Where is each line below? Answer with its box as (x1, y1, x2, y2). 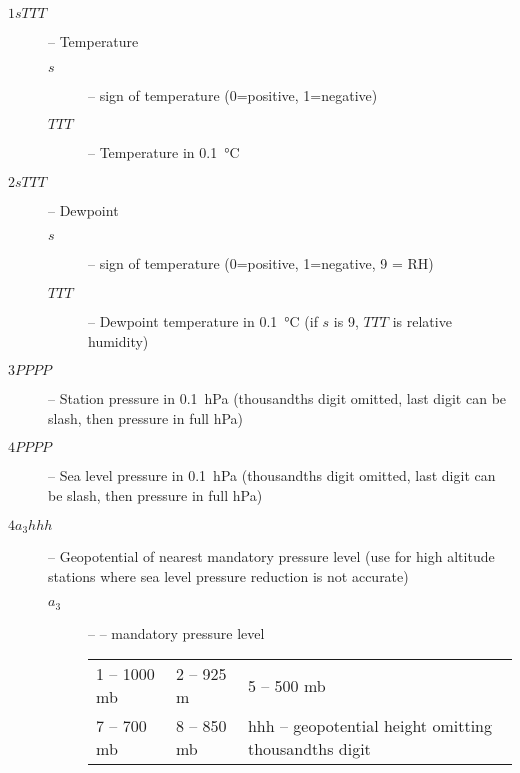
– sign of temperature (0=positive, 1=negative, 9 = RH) (88, 253, 434, 274)
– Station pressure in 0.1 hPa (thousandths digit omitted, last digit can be (48, 388, 507, 409)
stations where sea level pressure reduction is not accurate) (48, 565, 409, 586)
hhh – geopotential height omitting (247, 714, 492, 738)
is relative (392, 310, 452, 331)
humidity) (88, 330, 149, 351)
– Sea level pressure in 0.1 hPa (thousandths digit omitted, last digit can (48, 465, 496, 486)
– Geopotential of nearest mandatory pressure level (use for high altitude (48, 545, 495, 566)
